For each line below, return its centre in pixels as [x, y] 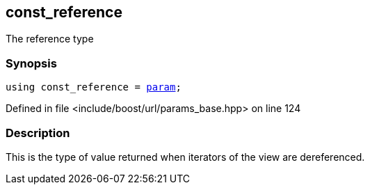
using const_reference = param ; [94, 87]
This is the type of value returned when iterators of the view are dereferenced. [185, 157]
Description [38, 133]
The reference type [50, 39]
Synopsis [31, 63]
